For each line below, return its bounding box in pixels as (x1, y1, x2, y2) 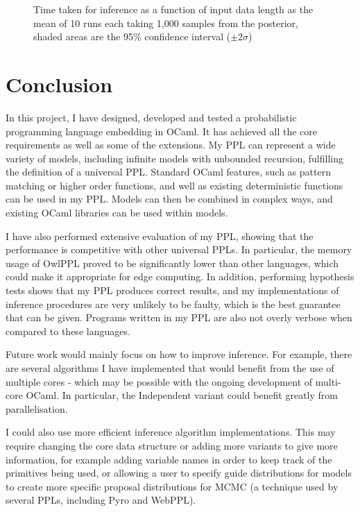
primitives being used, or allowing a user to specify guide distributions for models (6, 466, 352, 480)
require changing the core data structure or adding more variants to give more (6, 438, 338, 452)
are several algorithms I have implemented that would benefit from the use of (6, 361, 334, 375)
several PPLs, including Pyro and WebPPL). (6, 493, 196, 507)
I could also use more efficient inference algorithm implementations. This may (6, 425, 336, 439)
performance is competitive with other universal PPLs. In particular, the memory (6, 242, 352, 257)
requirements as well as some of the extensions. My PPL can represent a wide (6, 137, 336, 152)
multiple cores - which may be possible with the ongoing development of (6, 374, 313, 389)
